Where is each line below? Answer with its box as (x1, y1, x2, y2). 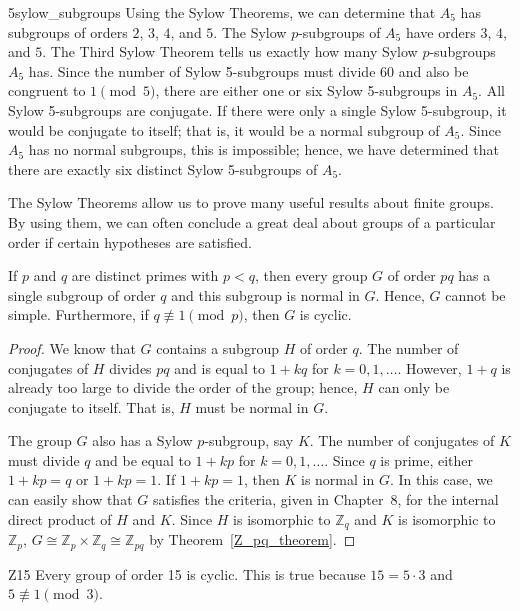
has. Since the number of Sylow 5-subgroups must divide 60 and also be (28, 60, 469, 81)
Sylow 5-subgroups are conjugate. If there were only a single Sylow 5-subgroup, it (8, 99, 507, 120)
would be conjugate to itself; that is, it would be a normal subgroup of (8, 119, 440, 140)
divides (109, 357, 152, 378)
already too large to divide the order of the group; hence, (8, 377, 358, 398)
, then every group (254, 265, 368, 286)
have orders (405, 21, 476, 42)
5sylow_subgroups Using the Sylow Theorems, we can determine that (8, 2, 436, 22)
